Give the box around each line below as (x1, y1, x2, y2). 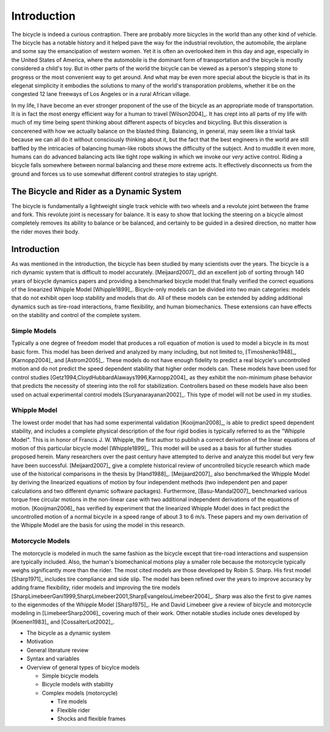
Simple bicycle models (42, 672, 99, 679)
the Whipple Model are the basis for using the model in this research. (11, 521, 185, 529)
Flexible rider (57, 706, 90, 714)
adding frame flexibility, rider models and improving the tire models (11, 584, 180, 591)
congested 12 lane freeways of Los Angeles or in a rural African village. (11, 91, 191, 98)
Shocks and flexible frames (57, 715, 126, 722)
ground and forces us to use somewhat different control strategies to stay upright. (11, 170, 218, 177)
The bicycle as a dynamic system (26, 629, 111, 637)
